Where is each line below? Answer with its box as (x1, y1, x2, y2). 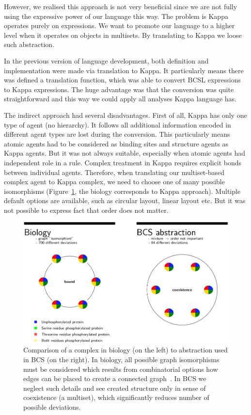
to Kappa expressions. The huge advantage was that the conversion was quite (4, 84, 234, 94)
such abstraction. (4, 39, 55, 49)
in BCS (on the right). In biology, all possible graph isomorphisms (23, 354, 220, 364)
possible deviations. (23, 401, 81, 412)
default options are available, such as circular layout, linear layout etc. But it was (4, 195, 246, 206)
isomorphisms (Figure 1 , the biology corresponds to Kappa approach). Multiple (4, 186, 241, 196)
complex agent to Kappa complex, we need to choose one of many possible (4, 176, 225, 187)
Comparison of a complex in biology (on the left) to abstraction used (23, 345, 228, 355)
